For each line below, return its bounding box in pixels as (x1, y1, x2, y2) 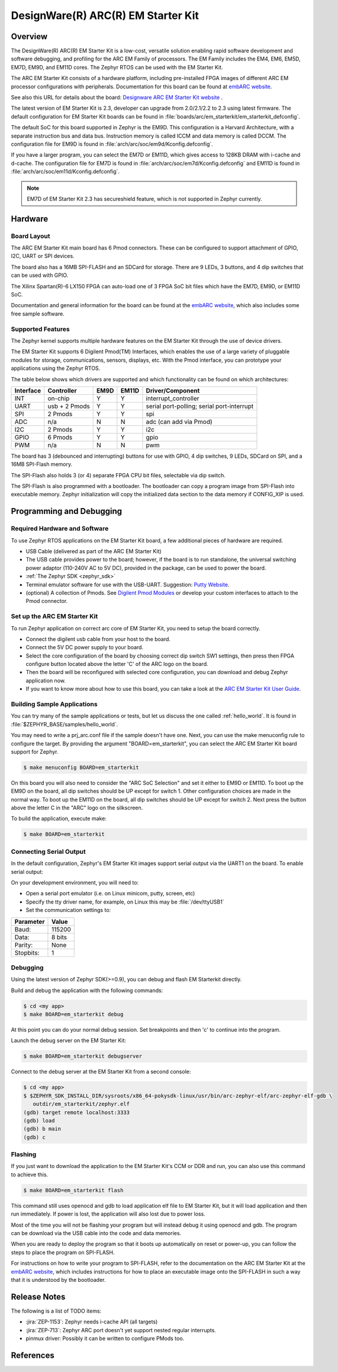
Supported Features (11, 325, 70, 333)
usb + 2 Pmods (47, 402, 90, 410)
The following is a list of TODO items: (11, 1307, 102, 1314)
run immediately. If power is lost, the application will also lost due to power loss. (11, 1210, 205, 1218)
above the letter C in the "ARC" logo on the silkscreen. (11, 804, 143, 812)
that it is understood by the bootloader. (11, 1276, 106, 1283)
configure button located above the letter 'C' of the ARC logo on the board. (25, 661, 208, 668)
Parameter (14, 917, 45, 926)
